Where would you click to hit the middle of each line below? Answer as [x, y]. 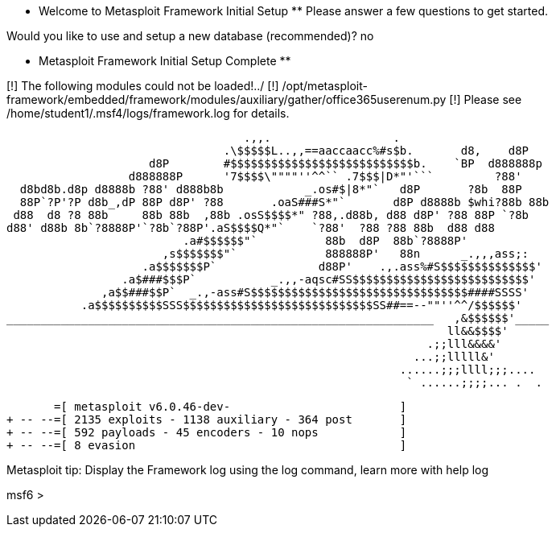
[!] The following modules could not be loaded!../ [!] [143, 86]
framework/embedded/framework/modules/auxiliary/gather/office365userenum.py [227, 99]
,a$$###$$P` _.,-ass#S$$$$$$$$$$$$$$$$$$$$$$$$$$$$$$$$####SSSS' [315, 292]
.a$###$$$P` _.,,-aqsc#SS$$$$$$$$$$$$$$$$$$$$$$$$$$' [329, 279]
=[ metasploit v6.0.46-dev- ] [231, 407]
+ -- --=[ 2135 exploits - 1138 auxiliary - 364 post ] [207, 419]
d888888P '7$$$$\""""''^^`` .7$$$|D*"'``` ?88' [325, 176]
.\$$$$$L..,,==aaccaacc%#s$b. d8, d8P [376, 151]
